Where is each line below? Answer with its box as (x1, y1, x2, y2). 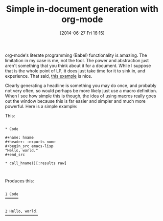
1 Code (5, 192, 19, 197)
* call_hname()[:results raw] (5, 160, 67, 166)
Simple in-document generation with (6, 3, 159, 15)
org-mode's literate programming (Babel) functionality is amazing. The (5, 52, 147, 58)
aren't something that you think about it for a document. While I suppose (5, 63, 151, 68)
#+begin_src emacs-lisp (5, 143, 54, 149)
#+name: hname (5, 135, 34, 140)
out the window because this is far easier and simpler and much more (5, 98, 146, 104)
